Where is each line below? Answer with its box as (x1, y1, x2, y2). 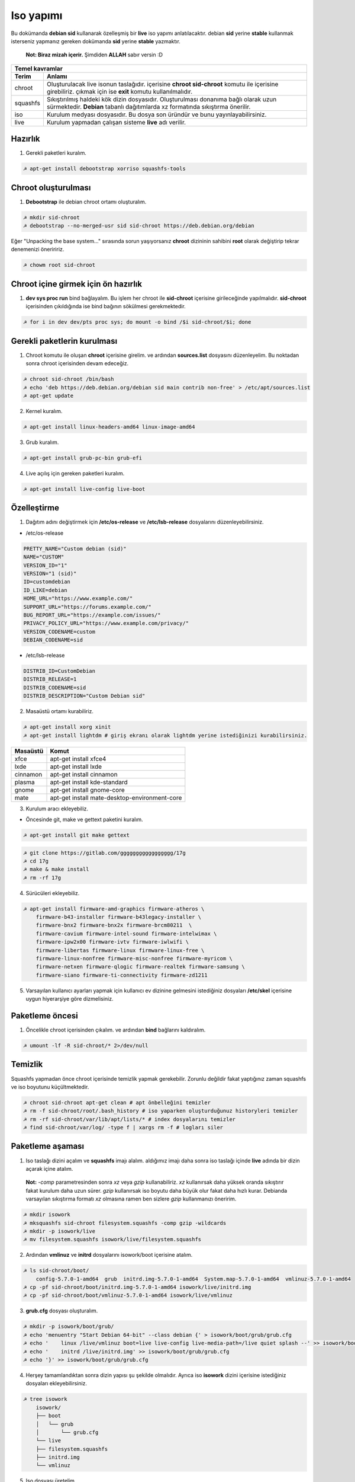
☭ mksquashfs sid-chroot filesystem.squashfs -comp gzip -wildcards (23, 1219, 227, 1227)
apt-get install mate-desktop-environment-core (50, 793, 182, 801)
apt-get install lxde (50, 762, 102, 771)
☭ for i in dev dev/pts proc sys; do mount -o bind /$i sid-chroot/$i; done (23, 319, 251, 325)
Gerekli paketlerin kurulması (11, 336, 118, 346)
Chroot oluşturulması (11, 183, 91, 193)
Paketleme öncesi (11, 1011, 78, 1021)
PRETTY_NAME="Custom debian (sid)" (23, 545, 127, 552)
